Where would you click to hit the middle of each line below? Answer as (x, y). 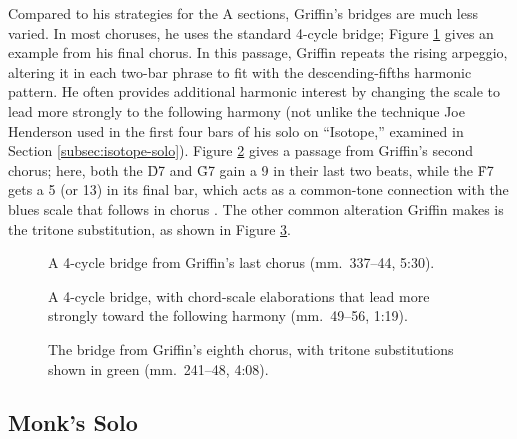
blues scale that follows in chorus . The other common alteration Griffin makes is (256, 208)
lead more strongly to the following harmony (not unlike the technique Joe (236, 110)
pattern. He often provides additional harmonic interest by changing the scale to (254, 91)
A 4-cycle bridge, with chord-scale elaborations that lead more (239, 295)
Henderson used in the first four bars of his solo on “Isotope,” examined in (236, 130)
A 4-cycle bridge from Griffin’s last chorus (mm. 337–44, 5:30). (241, 262)
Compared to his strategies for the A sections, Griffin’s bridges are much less (243, 13)
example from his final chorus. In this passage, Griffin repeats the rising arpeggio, (258, 52)
